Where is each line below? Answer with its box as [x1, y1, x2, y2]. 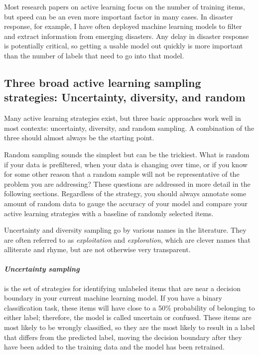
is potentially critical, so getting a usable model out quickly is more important [4, 40, 243, 51]
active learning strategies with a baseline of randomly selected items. [4, 208, 214, 218]
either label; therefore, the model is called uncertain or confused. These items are [4, 312, 252, 323]
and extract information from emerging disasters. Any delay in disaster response [4, 30, 249, 41]
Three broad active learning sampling [4, 74, 201, 90]
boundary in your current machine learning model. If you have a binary [4, 293, 222, 303]
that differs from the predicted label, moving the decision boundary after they [4, 332, 242, 342]
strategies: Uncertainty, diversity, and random [4, 89, 246, 105]
